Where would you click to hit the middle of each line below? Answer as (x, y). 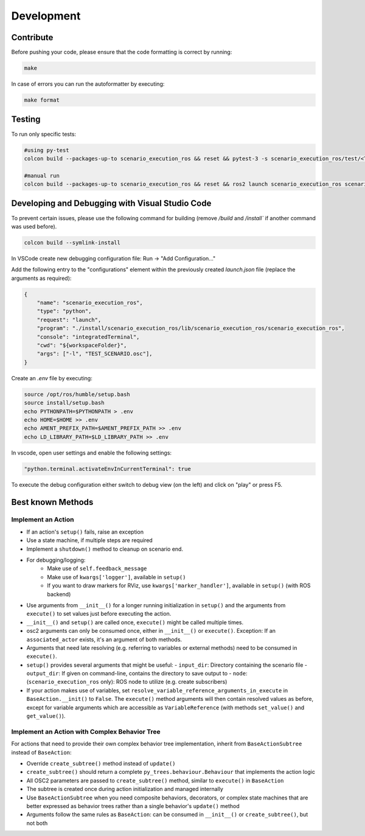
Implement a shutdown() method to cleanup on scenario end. (105, 549)
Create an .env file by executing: (52, 378)
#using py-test (47, 150)
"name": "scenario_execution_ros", (90, 303)
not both (37, 823)
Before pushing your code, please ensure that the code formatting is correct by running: (122, 52)
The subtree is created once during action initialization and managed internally (125, 789)
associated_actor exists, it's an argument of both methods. (104, 639)
